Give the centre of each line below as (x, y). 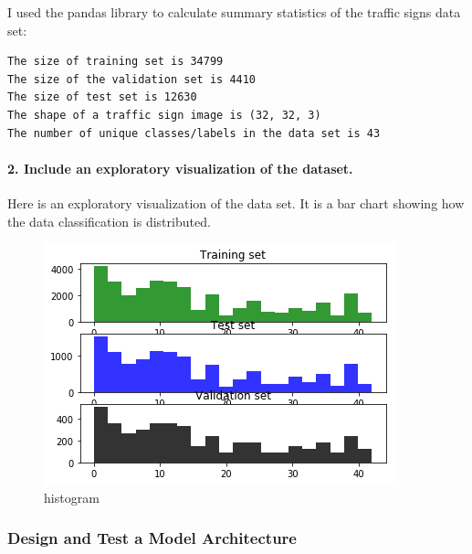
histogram (72, 497)
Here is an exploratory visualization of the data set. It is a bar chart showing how (236, 202)
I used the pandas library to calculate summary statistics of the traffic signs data (234, 12)
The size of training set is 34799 (115, 62)
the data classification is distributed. (109, 221)
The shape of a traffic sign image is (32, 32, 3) (164, 115)
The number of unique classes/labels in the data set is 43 (194, 133)
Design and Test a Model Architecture (152, 538)
